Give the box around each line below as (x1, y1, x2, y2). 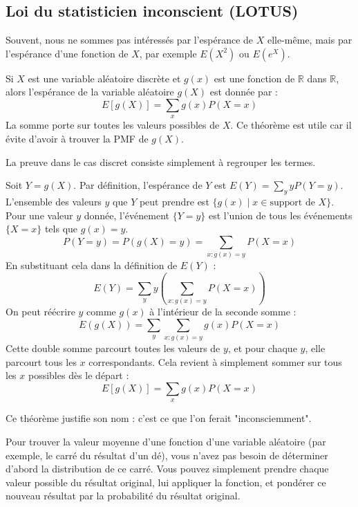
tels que (44, 221, 78, 236)
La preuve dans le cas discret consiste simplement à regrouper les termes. (6, 154, 316, 169)
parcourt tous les (6, 354, 77, 369)
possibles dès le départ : (28, 368, 129, 382)
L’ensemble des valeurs (6, 194, 102, 208)
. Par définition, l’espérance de (73, 178, 202, 192)
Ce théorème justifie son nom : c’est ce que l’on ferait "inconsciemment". (6, 411, 312, 425)
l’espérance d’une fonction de (6, 46, 129, 60)
